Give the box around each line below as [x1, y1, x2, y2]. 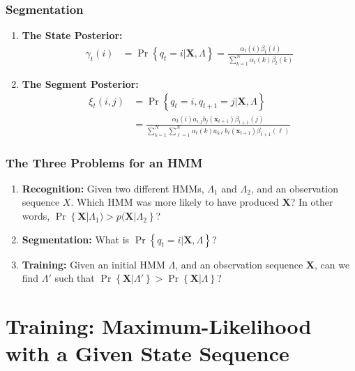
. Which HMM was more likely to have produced [70, 195, 279, 209]
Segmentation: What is [22, 232, 130, 246]
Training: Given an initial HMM [22, 257, 165, 271]
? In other [290, 195, 333, 209]
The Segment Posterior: [22, 76, 139, 91]
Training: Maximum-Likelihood [6, 312, 312, 340]
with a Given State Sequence [6, 339, 289, 368]
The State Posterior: [22, 28, 123, 43]
